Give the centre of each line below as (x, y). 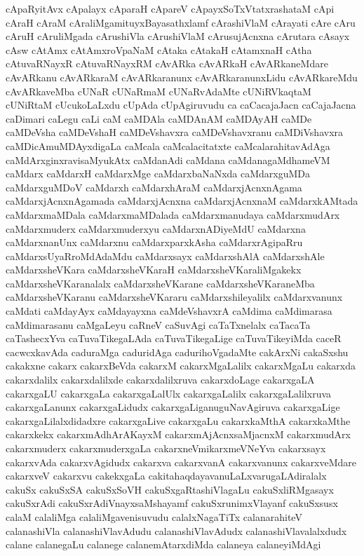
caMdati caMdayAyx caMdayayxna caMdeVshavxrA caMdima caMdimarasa (169, 311)
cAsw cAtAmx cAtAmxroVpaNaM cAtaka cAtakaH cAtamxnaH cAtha (159, 49)
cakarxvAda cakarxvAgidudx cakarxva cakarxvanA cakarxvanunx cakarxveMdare (181, 462)
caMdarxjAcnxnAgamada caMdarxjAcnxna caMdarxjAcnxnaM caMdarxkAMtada (182, 201)
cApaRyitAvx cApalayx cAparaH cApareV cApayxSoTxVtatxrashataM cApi (170, 8)
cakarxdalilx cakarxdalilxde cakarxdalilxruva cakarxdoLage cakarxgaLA (160, 380)
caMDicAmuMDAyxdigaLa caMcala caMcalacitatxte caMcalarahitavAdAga (168, 145)
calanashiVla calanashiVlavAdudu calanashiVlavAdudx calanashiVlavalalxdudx (176, 530)
